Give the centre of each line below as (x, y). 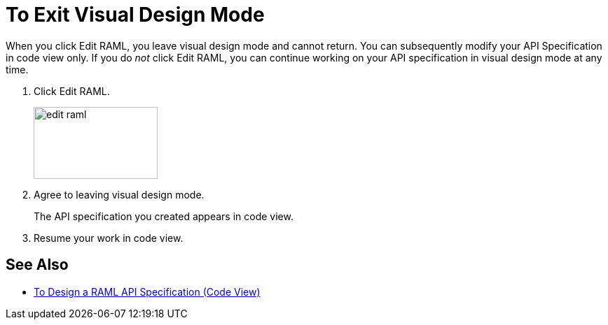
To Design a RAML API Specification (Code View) (147, 291)
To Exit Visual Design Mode (135, 15)
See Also (37, 265)
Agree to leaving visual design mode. (119, 194)
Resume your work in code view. (109, 238)
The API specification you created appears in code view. (164, 216)
